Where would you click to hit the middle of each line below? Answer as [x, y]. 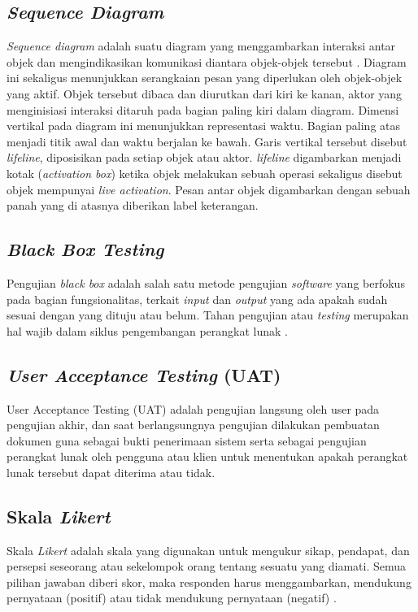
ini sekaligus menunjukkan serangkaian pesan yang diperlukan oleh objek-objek [205, 78]
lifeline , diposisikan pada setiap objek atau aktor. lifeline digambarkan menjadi [204, 157]
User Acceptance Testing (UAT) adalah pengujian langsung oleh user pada [193, 408]
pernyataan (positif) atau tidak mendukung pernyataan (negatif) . [172, 598]
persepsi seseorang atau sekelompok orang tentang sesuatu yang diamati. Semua [207, 566]
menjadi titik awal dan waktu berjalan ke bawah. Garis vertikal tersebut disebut [207, 141]
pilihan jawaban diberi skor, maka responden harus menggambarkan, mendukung [209, 582]
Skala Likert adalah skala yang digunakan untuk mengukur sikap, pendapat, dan [208, 550]
